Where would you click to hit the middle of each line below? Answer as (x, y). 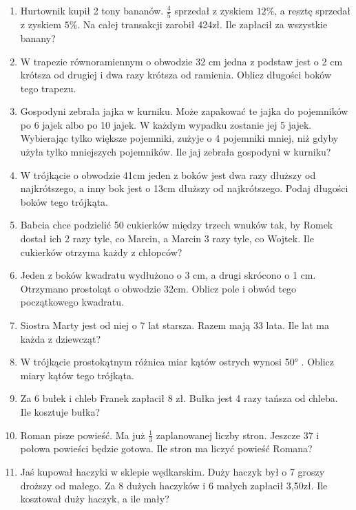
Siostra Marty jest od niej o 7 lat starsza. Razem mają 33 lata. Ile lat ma (175, 325)
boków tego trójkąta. (64, 201)
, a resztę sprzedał (312, 10)
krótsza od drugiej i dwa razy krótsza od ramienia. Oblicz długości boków (176, 75)
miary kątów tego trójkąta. (77, 375)
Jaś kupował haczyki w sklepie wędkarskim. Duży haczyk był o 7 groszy (172, 471)
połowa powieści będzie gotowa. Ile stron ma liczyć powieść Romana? (166, 448)
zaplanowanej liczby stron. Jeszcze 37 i (238, 435)
